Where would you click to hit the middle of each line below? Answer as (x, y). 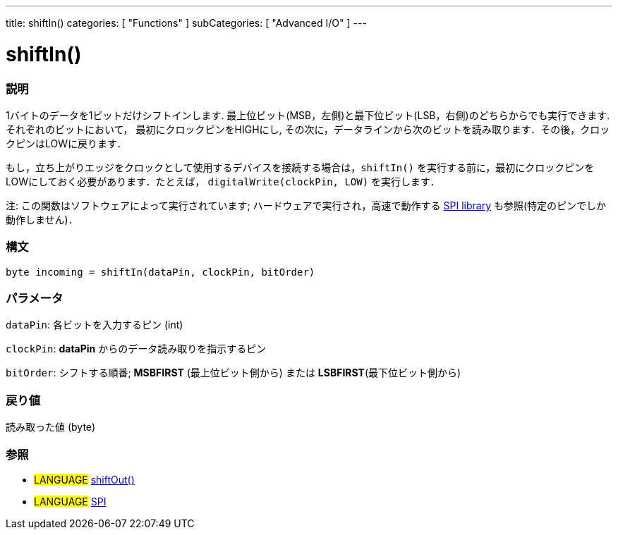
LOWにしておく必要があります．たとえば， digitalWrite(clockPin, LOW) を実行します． (223, 181)
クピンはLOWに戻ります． (66, 143)
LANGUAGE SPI (70, 501)
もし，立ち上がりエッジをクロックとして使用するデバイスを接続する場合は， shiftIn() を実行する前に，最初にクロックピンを (300, 167)
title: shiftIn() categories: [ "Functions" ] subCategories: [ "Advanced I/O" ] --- (186, 23)
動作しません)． (42, 219)
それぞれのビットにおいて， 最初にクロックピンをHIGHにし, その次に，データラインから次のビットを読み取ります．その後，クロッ (308, 129)
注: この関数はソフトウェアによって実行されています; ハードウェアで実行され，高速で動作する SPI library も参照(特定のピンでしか (306, 205)
